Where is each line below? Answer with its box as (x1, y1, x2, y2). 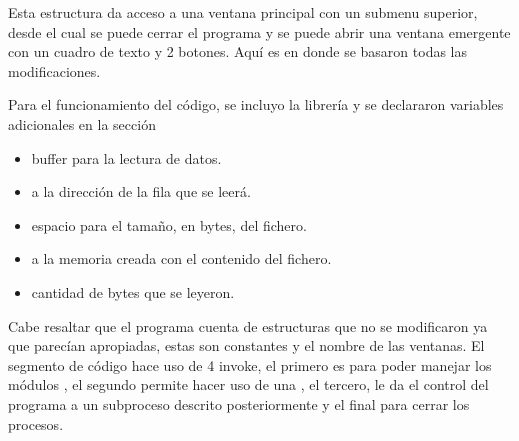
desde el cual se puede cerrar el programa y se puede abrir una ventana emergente (8, 21, 511, 42)
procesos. (8, 413, 64, 434)
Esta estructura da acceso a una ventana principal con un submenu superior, (8, 2, 478, 22)
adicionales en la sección (8, 113, 156, 134)
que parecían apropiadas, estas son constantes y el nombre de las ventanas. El (8, 335, 485, 356)
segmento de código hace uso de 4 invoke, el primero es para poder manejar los (8, 354, 492, 375)
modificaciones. (8, 60, 101, 81)
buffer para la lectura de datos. (31, 147, 222, 168)
